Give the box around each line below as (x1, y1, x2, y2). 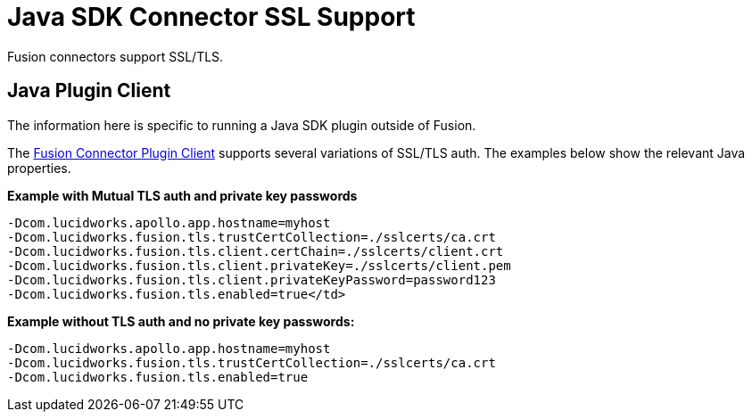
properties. (7, 160, 71, 176)
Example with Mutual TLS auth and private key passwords (7, 187, 358, 203)
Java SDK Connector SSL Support (7, 2, 416, 32)
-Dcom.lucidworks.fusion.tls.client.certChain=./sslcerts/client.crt (7, 243, 504, 259)
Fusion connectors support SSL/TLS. (7, 48, 224, 64)
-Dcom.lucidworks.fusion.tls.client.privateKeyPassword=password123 (7, 272, 496, 287)
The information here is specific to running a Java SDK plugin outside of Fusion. (7, 117, 476, 133)
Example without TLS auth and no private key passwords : (7, 313, 355, 329)
